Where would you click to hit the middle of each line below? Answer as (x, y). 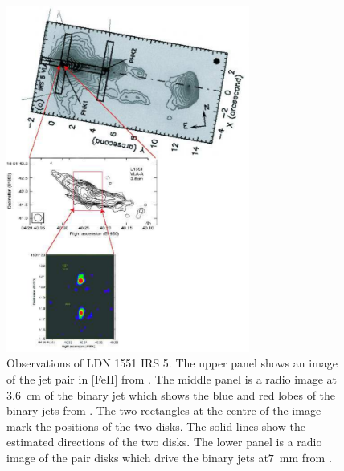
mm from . (305, 457)
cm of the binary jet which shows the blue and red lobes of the (181, 394)
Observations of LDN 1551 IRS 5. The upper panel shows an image (172, 363)
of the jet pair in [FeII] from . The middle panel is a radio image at (172, 378)
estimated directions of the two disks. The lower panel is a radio (164, 442)
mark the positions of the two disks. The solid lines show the (156, 426)
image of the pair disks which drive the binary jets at (137, 457)
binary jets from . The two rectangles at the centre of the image (164, 410)
